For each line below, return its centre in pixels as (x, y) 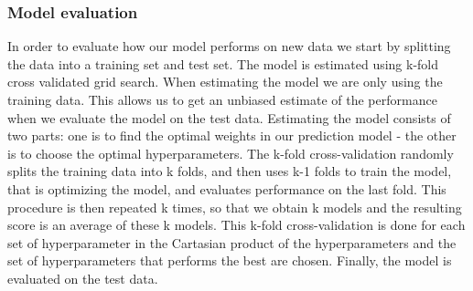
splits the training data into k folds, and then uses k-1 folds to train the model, (230, 171)
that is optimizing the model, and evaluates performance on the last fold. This (227, 188)
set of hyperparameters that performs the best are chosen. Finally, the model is (230, 260)
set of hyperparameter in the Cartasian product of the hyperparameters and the (232, 242)
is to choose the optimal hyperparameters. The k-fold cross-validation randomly (231, 153)
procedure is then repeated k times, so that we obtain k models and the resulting (235, 207)
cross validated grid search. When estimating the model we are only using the (225, 82)
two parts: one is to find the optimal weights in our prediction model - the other (232, 135)
